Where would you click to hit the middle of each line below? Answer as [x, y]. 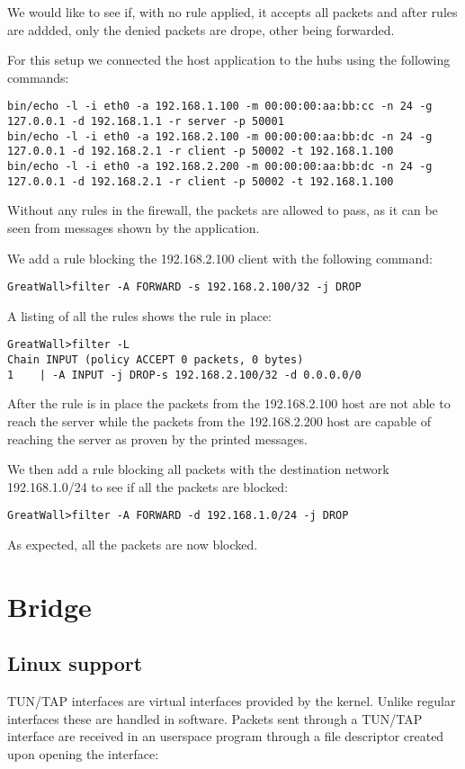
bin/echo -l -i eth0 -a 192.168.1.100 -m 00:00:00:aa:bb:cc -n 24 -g [220, 107]
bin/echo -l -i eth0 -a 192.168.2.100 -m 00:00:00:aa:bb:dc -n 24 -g [220, 136]
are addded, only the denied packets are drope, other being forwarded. [201, 29]
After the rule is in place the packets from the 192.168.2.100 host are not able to [229, 403]
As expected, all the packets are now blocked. [133, 544]
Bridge [49, 606]
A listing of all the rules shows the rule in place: [139, 315]
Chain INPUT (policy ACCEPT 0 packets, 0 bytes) [156, 360]
